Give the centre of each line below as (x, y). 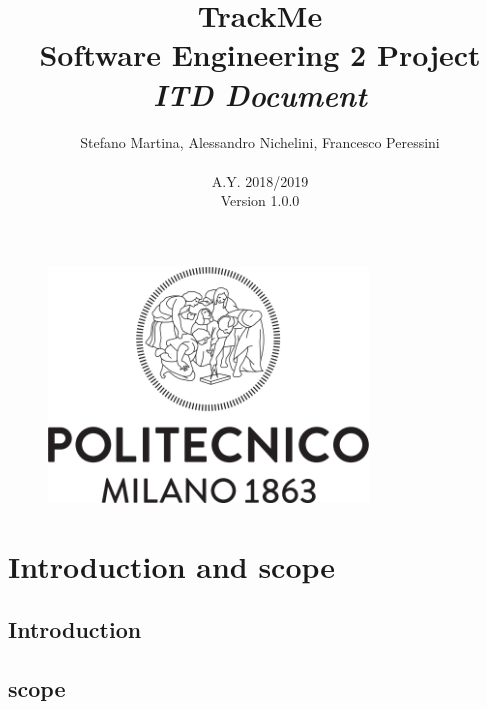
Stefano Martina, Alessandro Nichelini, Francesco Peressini (260, 141)
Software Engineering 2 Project (260, 54)
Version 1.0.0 (260, 200)
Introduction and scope (172, 565)
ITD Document (260, 94)
